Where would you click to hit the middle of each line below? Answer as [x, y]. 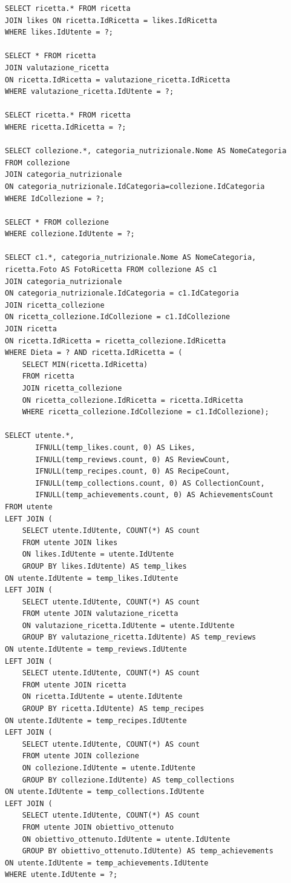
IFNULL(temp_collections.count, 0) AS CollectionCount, [150, 483]
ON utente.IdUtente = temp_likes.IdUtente [92, 578]
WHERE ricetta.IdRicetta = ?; [66, 127]
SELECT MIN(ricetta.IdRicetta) [85, 364]
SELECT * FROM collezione [57, 222]
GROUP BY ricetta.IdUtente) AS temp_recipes [113, 709]
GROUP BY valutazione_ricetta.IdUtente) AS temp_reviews [139, 637]
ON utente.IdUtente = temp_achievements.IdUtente [107, 863]
